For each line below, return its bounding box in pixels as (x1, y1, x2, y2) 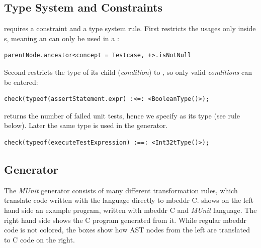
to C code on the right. (4, 234, 75, 244)
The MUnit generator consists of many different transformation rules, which (4, 185, 238, 195)
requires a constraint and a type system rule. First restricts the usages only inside (4, 23, 256, 34)
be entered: (4, 76, 38, 87)
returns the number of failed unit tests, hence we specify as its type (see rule (4, 110, 240, 120)
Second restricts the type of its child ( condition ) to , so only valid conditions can (4, 66, 252, 77)
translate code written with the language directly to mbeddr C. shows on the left (4, 195, 253, 205)
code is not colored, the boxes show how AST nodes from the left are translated (4, 224, 250, 235)
